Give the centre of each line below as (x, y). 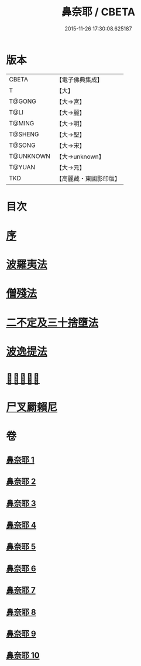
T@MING (22, 123)
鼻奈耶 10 (23, 656)
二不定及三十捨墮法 (52, 322)
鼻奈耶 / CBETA (98, 12)
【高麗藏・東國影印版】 (88, 178)
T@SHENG (24, 134)
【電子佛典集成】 (80, 80)
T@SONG (23, 145)
